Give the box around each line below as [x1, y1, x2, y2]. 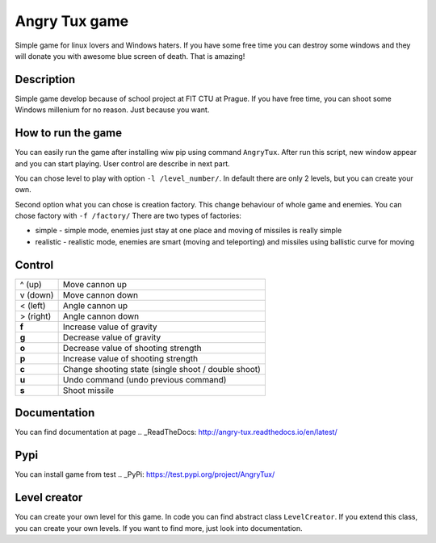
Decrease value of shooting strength [62, 342, 202, 353]
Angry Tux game [15, 12, 129, 30]
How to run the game [15, 126, 123, 140]
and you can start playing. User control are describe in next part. [15, 158, 230, 169]
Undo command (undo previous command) [62, 374, 227, 385]
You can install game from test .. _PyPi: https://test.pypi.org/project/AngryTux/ [15, 470, 275, 479]
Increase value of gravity [62, 321, 157, 332]
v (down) [19, 289, 54, 300]
